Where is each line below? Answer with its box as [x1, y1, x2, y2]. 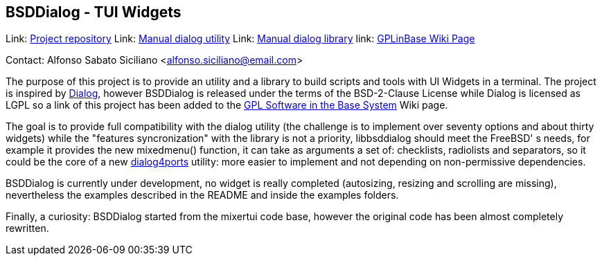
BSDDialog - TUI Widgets [6, 3, 182, 21]
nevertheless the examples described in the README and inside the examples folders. [6, 189, 399, 201]
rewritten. [6, 222, 49, 235]
